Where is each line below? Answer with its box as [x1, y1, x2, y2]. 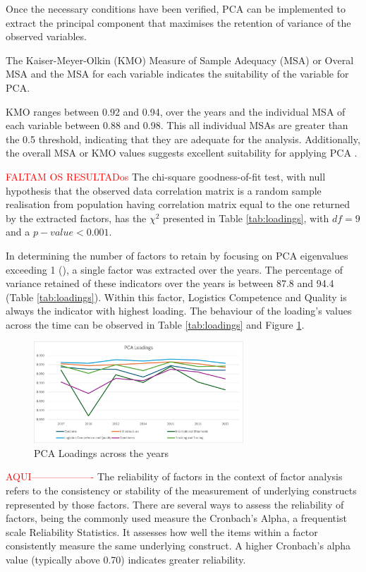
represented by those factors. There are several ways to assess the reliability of [6, 497, 344, 511]
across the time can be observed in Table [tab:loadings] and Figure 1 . [6, 317, 305, 331]
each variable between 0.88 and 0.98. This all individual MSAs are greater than [6, 118, 348, 133]
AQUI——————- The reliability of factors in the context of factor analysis [6, 469, 343, 484]
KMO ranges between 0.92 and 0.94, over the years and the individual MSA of [6, 104, 346, 118]
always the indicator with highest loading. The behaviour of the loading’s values [6, 303, 352, 318]
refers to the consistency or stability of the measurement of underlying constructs [6, 483, 357, 497]
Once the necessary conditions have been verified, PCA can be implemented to [6, 1, 346, 16]
